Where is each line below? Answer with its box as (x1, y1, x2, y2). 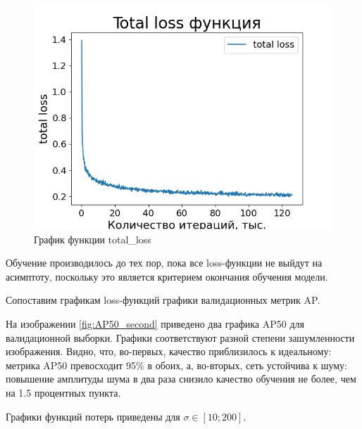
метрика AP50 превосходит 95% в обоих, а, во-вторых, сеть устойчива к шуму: (6, 357, 347, 372)
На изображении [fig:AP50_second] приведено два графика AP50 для (6, 316, 304, 331)
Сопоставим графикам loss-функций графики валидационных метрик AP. (6, 293, 320, 307)
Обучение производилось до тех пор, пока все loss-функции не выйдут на (6, 255, 323, 270)
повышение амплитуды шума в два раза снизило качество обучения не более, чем (6, 371, 356, 386)
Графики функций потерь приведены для (6, 409, 180, 423)
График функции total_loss (34, 231, 151, 246)
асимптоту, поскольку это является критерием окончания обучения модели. (6, 269, 328, 283)
